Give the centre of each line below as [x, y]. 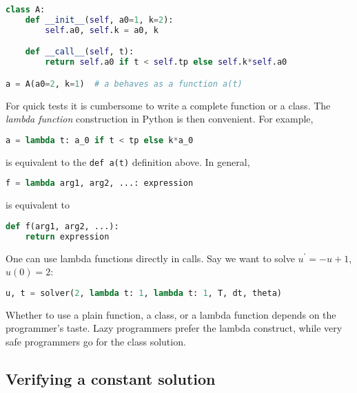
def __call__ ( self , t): [80, 52]
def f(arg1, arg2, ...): [62, 226]
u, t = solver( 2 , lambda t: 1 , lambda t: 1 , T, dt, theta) [144, 293]
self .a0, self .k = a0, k [102, 30]
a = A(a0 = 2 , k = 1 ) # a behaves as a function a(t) [124, 84]
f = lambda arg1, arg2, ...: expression [100, 183]
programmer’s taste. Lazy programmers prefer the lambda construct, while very [174, 328]
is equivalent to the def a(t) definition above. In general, [128, 161]
